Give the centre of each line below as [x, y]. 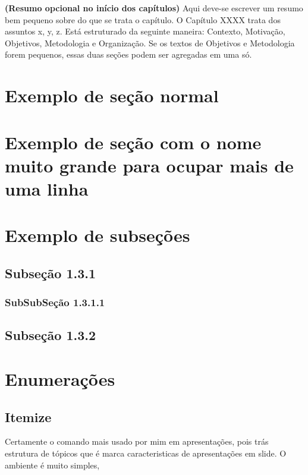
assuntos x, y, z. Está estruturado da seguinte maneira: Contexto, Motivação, [145, 31]
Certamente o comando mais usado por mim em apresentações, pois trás [137, 441]
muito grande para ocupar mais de [149, 165]
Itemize [28, 416]
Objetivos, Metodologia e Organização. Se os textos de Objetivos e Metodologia [150, 43]
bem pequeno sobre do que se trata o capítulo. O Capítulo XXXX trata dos [143, 19]
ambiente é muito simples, [52, 465]
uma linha [47, 188]
